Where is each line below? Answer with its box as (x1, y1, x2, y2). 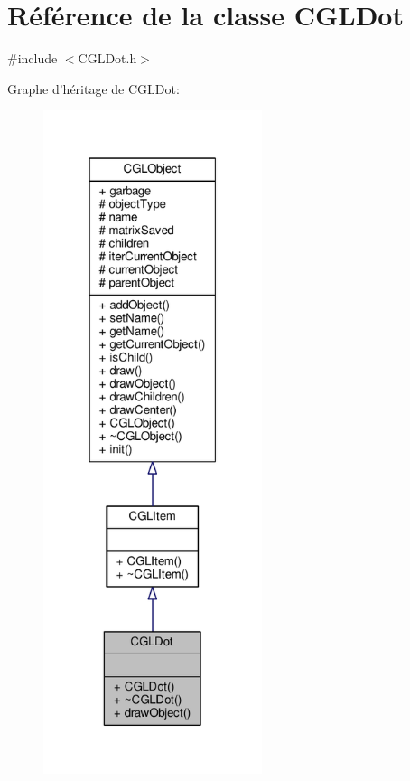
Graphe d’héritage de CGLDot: (7, 79, 180, 98)
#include (7, 49, 58, 68)
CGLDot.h (78, 49, 137, 68)
